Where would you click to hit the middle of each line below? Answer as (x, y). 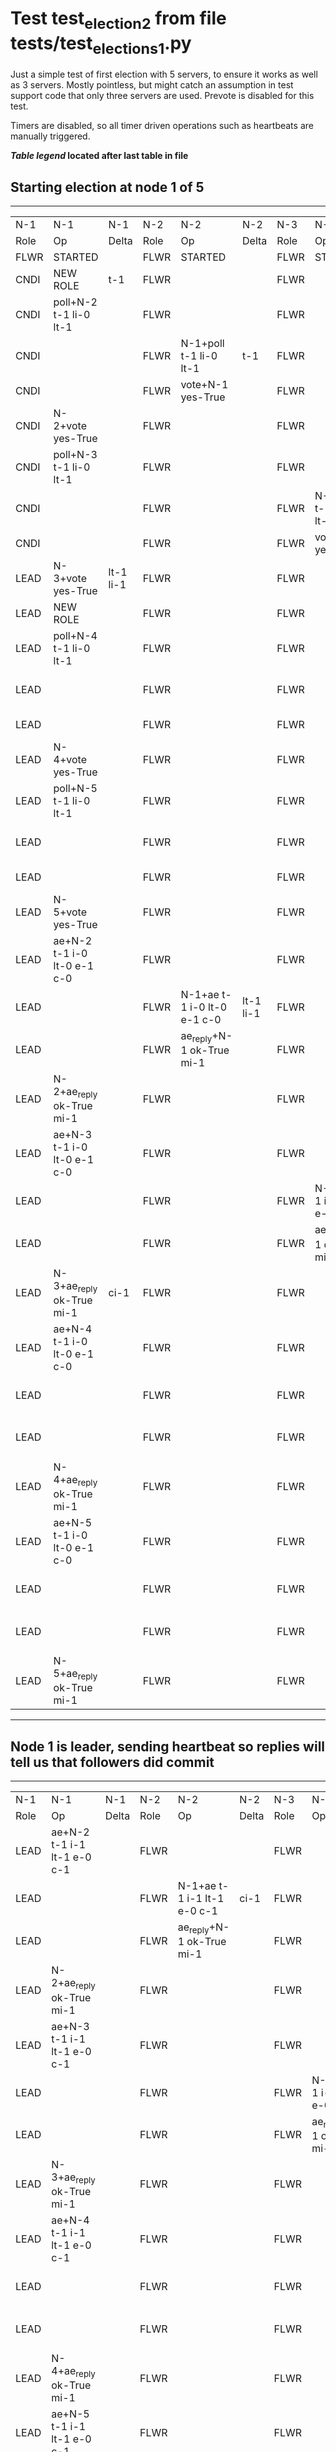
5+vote (70, 912)
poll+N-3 (75, 454)
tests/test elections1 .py (101, 45)
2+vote (70, 425)
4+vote (70, 759)
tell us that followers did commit (112, 1762)
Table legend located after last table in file (99, 156)
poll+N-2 (75, 302)
